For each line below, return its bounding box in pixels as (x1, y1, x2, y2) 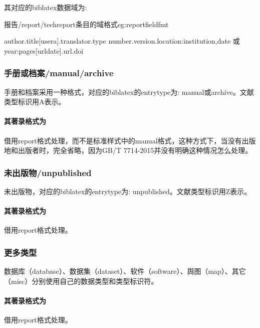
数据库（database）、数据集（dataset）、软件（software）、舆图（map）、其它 (4, 266, 246, 276)
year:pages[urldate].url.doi (4, 45, 84, 56)
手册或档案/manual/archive (4, 67, 114, 79)
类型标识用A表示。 (4, 96, 66, 107)
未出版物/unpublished (4, 166, 92, 179)
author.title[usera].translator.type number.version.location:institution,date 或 (4, 36, 240, 46)
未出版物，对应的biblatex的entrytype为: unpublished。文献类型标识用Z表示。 (4, 186, 251, 196)
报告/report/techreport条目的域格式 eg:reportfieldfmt (4, 19, 169, 29)
